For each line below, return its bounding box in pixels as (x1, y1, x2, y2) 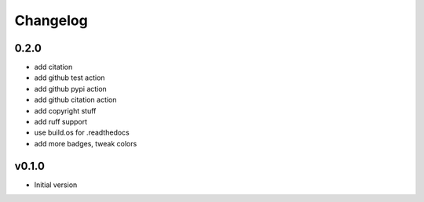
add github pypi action (34, 84, 108, 93)
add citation (34, 63, 73, 72)
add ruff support (34, 117, 88, 127)
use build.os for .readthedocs (34, 128, 130, 137)
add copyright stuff (34, 106, 97, 115)
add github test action (34, 73, 105, 82)
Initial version (34, 180, 78, 189)
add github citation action (34, 95, 117, 105)
